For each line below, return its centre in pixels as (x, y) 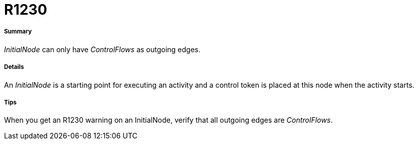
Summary (18, 32)
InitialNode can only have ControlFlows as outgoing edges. (102, 49)
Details (14, 67)
